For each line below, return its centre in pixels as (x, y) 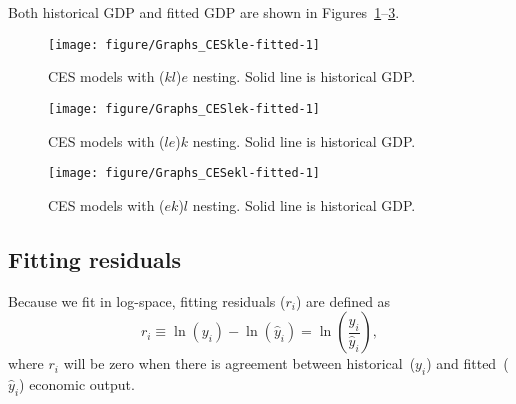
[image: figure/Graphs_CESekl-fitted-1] (184, 173)
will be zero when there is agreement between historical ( (239, 363)
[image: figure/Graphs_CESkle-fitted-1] (184, 44)
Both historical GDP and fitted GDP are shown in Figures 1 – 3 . (204, 12)
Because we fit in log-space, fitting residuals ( (147, 300)
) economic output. (77, 383)
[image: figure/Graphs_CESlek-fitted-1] (184, 108)
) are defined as (343, 300)
